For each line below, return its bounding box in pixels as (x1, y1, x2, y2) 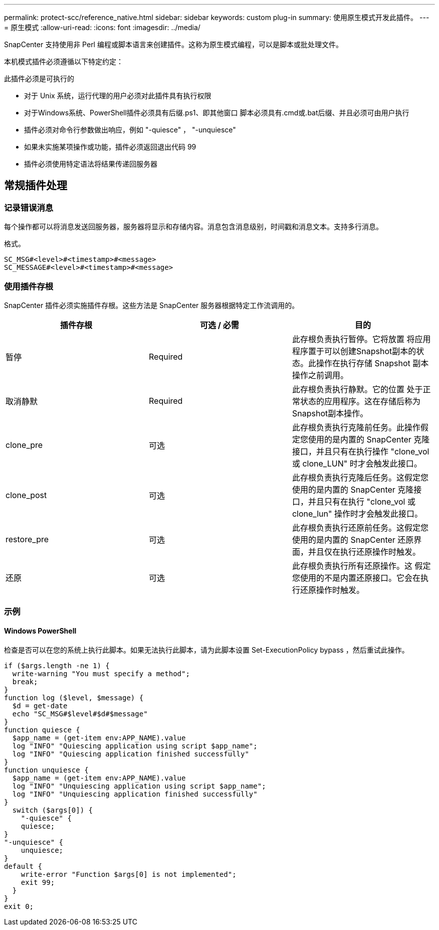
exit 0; (4, 902, 34, 910)
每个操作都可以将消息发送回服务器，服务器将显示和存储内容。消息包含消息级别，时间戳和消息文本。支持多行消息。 (4, 222, 383, 231)
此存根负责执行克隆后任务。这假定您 (292, 472, 428, 483)
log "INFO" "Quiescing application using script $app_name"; (12, 741, 258, 750)
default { (4, 862, 42, 870)
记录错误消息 (4, 202, 54, 213)
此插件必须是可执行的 (4, 74, 74, 83)
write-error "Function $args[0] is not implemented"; (21, 870, 237, 878)
